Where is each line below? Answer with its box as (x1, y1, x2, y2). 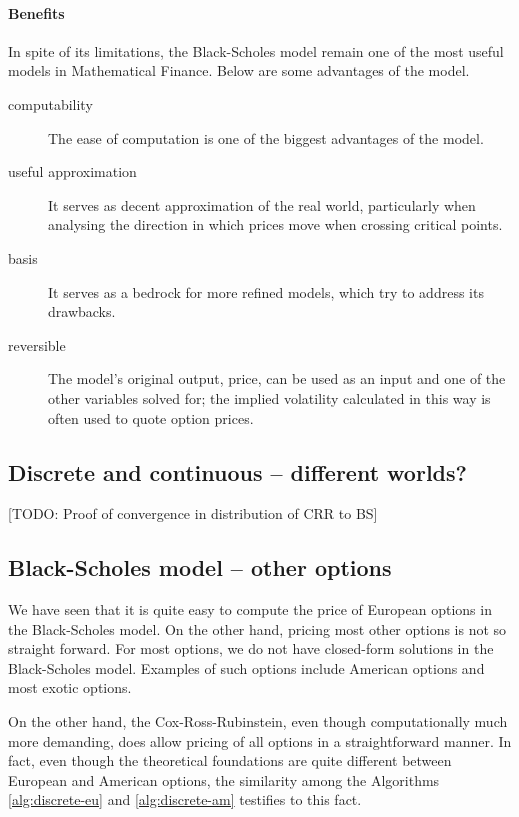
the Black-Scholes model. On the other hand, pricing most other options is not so (8, 618, 507, 639)
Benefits (8, 2, 65, 23)
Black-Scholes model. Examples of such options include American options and (8, 657, 485, 678)
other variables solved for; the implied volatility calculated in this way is (48, 387, 491, 408)
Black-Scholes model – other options (8, 552, 392, 583)
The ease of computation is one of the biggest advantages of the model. (48, 127, 484, 148)
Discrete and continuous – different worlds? (8, 456, 467, 487)
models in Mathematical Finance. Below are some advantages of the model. (8, 60, 470, 81)
